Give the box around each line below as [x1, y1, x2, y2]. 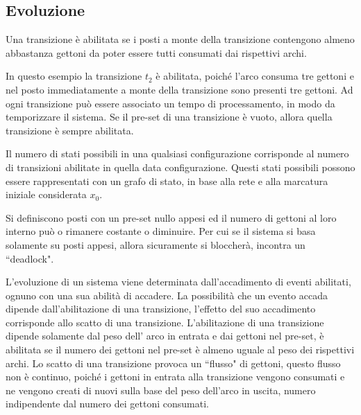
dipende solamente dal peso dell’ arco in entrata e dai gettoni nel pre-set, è [6, 328, 324, 343]
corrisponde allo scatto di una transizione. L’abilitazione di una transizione [6, 315, 324, 329]
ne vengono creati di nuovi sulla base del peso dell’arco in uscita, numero [6, 382, 316, 397]
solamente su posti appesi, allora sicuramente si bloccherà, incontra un [6, 237, 305, 251]
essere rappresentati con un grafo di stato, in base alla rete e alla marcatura [6, 173, 328, 188]
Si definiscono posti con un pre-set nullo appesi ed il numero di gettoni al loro [6, 210, 337, 224]
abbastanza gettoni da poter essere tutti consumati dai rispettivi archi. [6, 45, 307, 60]
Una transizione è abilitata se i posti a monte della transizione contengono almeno [6, 32, 355, 46]
